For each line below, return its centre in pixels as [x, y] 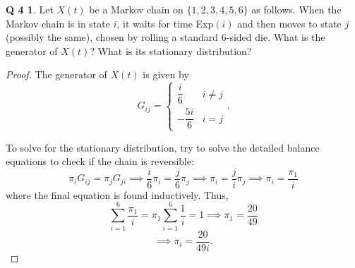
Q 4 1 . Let [30, 9]
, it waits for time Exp [165, 23]
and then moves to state [289, 23]
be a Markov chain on [136, 9]
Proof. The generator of [56, 74]
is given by [166, 74]
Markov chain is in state [58, 23]
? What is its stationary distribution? [171, 50]
